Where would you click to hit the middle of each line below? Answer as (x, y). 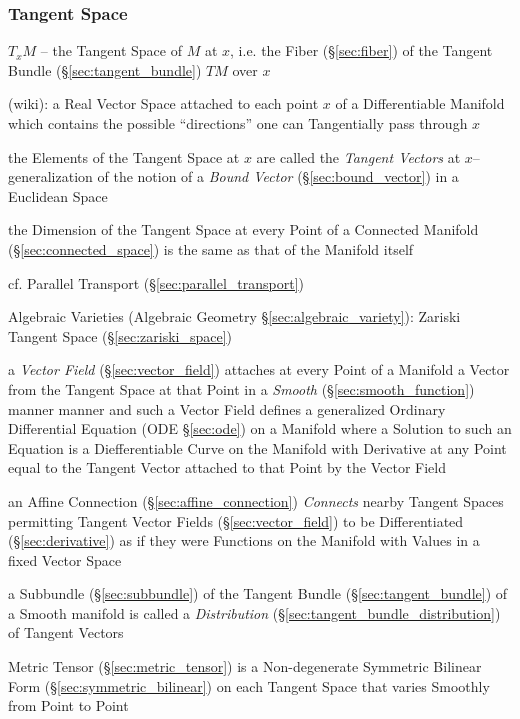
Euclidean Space (58, 195)
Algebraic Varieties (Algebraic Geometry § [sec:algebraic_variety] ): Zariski (234, 316)
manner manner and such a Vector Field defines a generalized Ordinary (227, 408)
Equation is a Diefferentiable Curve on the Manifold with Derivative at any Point (257, 447)
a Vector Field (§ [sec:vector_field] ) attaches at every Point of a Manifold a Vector (259, 369)
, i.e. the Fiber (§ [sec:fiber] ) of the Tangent (361, 50)
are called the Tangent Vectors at (358, 156)
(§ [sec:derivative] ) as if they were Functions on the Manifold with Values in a (244, 540)
